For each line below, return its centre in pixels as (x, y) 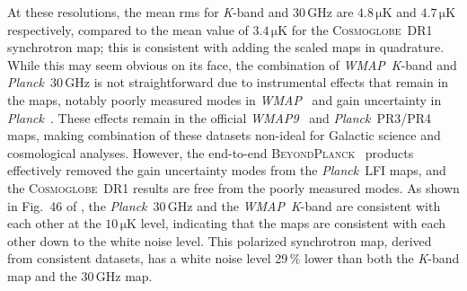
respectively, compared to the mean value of (128, 29)
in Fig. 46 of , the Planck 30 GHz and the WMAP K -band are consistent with (224, 205)
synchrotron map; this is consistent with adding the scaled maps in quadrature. (226, 47)
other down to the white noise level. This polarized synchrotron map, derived (220, 240)
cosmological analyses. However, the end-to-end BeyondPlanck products (211, 152)
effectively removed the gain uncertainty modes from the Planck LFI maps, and (227, 170)
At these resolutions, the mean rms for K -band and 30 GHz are (181, 12)
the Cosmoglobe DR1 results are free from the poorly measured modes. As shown (233, 187)
